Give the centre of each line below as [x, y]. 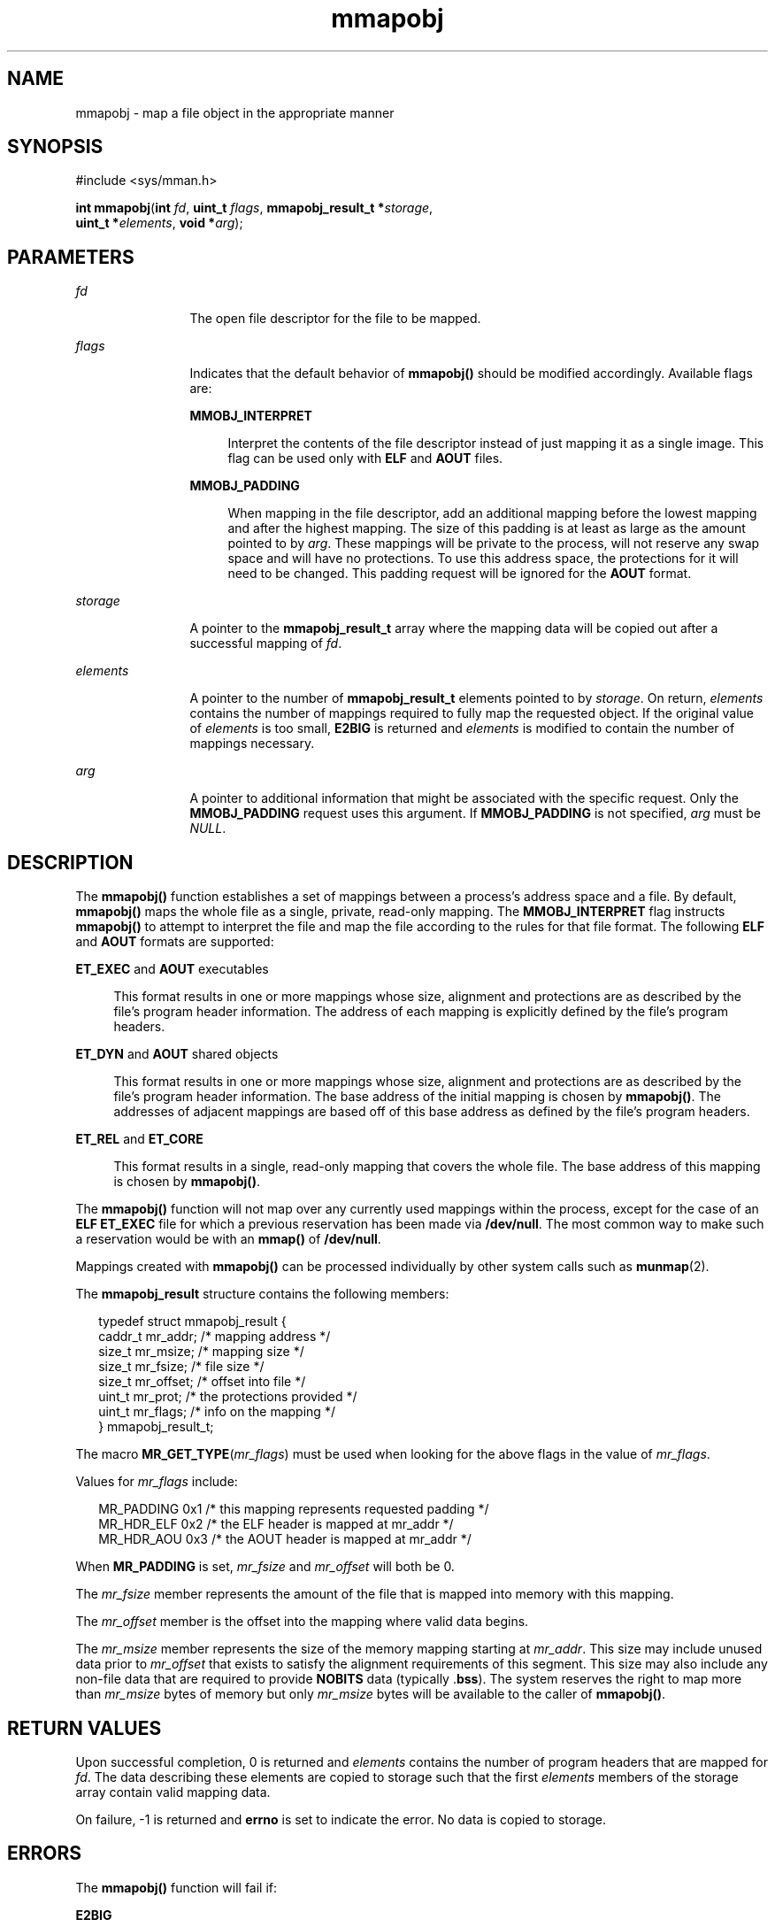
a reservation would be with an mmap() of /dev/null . [228, 1239]
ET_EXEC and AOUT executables [172, 969]
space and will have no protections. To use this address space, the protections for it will [483, 559]
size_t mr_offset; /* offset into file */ [202, 1382]
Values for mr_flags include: [157, 1482]
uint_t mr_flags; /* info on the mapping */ [217, 1412]
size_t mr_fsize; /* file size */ [181, 1367]
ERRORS [45, 1854]
